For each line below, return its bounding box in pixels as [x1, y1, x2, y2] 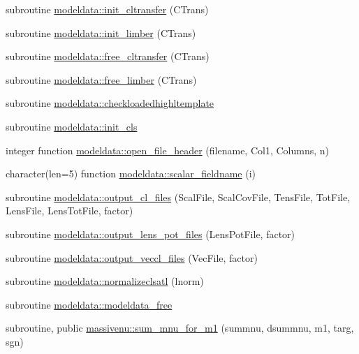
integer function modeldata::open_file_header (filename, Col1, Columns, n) [6, 142, 329, 157]
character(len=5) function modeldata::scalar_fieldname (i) [6, 166, 256, 181]
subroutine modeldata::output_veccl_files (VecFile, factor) [6, 250, 258, 265]
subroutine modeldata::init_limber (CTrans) [6, 25, 196, 40]
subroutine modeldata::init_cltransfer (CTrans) [6, 2, 209, 16]
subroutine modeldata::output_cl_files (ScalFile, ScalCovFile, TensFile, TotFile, [6, 189, 351, 204]
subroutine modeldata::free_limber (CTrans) [6, 72, 197, 87]
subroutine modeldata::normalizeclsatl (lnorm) [6, 274, 204, 288]
